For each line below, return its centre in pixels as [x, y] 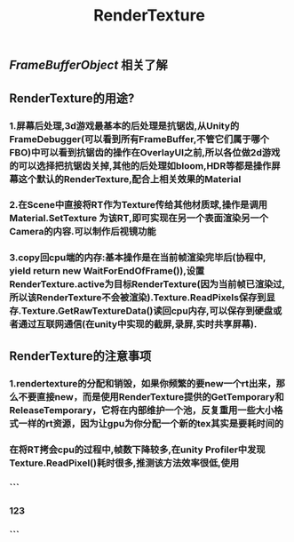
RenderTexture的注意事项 [80, 356]
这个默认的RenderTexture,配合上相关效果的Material [130, 179]
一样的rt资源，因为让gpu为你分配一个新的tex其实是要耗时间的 [151, 423]
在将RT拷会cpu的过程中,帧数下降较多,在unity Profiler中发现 [137, 450]
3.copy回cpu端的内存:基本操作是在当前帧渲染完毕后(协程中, [138, 258]
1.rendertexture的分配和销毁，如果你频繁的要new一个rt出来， [143, 383]
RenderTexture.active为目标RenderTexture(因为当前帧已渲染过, [147, 284]
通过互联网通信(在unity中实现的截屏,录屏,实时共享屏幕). [138, 324]
